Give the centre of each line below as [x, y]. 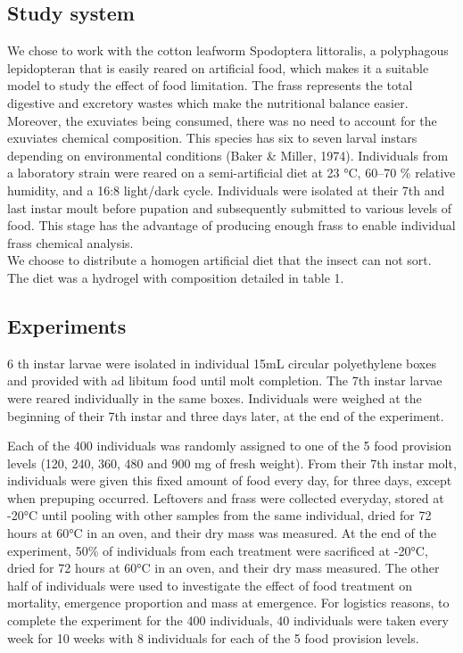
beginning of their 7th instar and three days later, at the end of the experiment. [226, 415]
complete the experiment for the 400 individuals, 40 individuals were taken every [228, 620]
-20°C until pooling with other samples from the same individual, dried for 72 [219, 515]
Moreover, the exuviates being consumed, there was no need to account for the [222, 120]
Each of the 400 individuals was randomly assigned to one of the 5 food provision [230, 446]
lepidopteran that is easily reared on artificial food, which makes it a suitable [218, 67]
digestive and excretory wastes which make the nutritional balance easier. [208, 102]
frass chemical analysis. [70, 242]
